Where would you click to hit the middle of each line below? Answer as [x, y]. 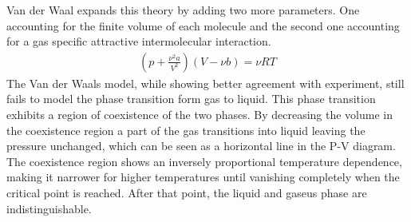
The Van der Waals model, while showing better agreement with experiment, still [205, 83]
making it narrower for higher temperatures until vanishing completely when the [203, 177]
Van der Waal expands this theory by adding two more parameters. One [183, 10]
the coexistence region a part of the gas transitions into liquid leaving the [186, 130]
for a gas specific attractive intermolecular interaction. [139, 41]
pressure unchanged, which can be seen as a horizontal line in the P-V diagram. [201, 146]
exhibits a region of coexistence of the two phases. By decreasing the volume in [200, 114]
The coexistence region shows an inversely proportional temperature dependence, [204, 161]
